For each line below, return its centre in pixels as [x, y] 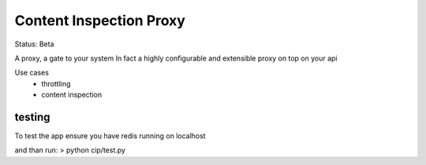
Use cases [32, 73]
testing [32, 117]
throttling [56, 83]
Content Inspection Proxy [100, 20]
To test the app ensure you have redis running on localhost [110, 136]
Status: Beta [34, 44]
